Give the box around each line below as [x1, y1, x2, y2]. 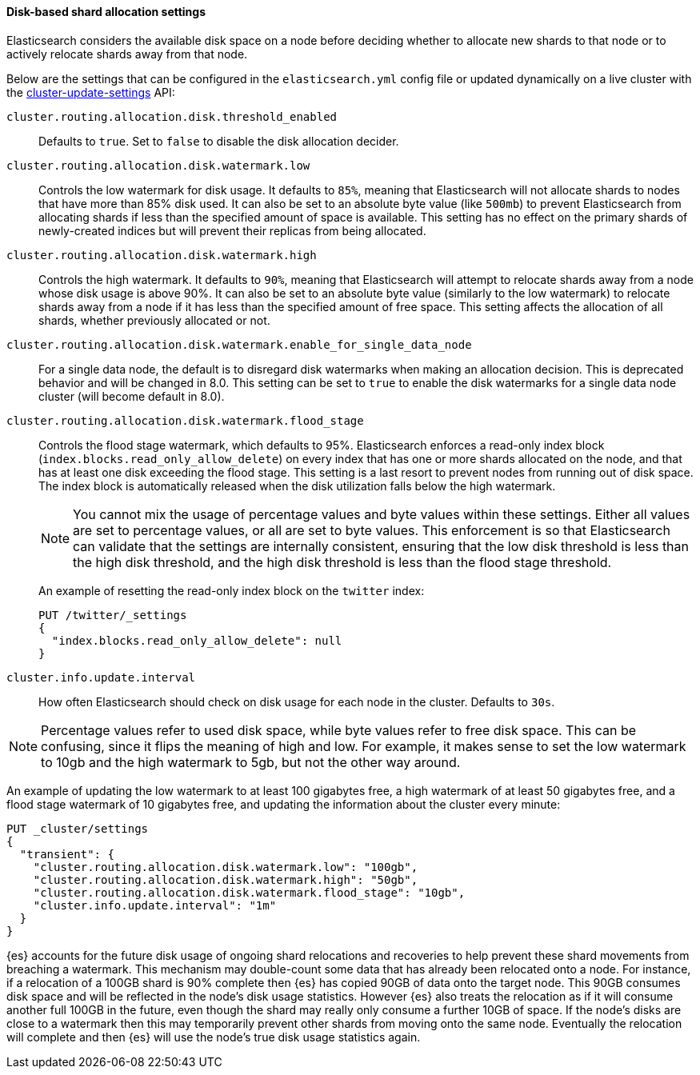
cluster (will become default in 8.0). [38, 389, 225, 403]
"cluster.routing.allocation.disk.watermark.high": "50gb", [33, 873, 418, 886]
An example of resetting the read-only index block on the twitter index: [38, 583, 425, 597]
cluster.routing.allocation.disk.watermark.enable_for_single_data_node [6, 338, 472, 351]
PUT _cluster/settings [6, 821, 149, 835]
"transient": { [19, 847, 114, 861]
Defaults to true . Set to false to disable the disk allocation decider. [38, 134, 399, 148]
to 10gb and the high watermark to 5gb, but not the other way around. [41, 753, 461, 770]
